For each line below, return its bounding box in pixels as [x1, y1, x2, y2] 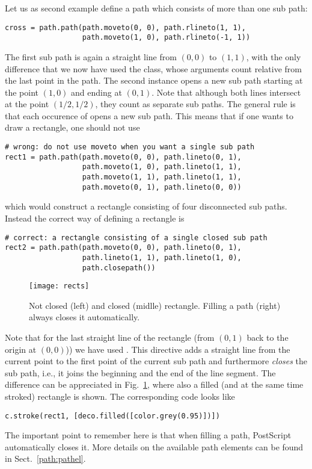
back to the [246, 331, 289, 343]
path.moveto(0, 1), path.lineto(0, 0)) [82, 182, 242, 191]
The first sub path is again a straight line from [5, 50, 177, 63]
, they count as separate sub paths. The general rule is [95, 98, 296, 110]
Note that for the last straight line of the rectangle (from [5, 331, 215, 343]
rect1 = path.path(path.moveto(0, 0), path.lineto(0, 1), [5, 152, 242, 161]
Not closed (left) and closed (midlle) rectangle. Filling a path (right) [29, 299, 281, 311]
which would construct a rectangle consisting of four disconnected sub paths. [5, 200, 287, 213]
